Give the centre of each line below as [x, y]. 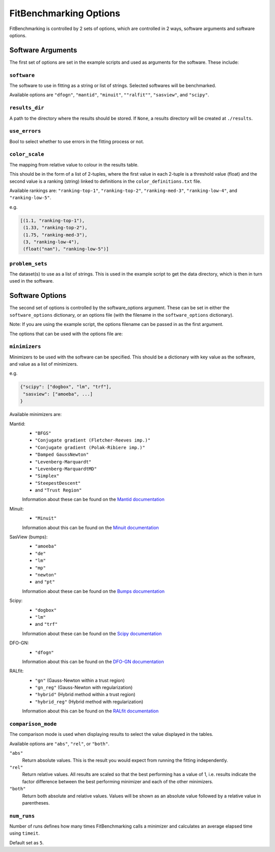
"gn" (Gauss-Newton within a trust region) [80, 680]
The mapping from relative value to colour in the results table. [74, 164]
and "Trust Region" [58, 490]
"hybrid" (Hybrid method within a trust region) [85, 695]
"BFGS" [43, 433]
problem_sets [29, 264]
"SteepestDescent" [58, 483]
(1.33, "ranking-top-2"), [55, 228]
